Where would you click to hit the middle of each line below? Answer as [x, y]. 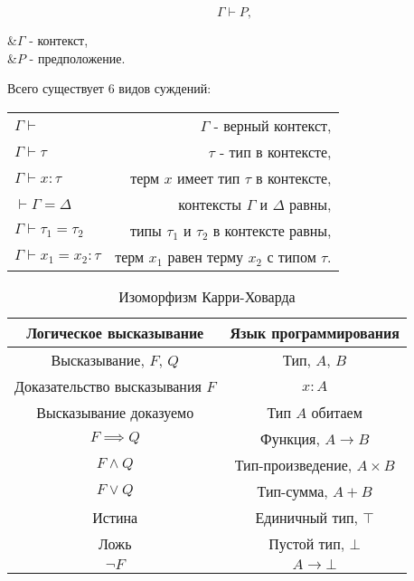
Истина [115, 517]
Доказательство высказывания [108, 386]
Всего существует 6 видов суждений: [109, 88]
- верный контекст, [273, 125]
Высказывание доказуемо [115, 412]
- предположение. [77, 57]
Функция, [290, 438]
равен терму [206, 256]
